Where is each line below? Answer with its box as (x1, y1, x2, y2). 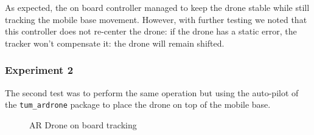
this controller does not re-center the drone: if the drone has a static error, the (5, 25, 297, 38)
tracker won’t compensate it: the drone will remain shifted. (5, 36, 225, 49)
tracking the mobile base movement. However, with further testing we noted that (5, 13, 307, 25)
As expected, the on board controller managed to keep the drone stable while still (5, 1, 310, 13)
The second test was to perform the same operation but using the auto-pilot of (5, 86, 299, 99)
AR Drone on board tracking (29, 118, 137, 131)
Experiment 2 (5, 62, 74, 77)
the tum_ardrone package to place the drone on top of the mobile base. (5, 98, 271, 111)
